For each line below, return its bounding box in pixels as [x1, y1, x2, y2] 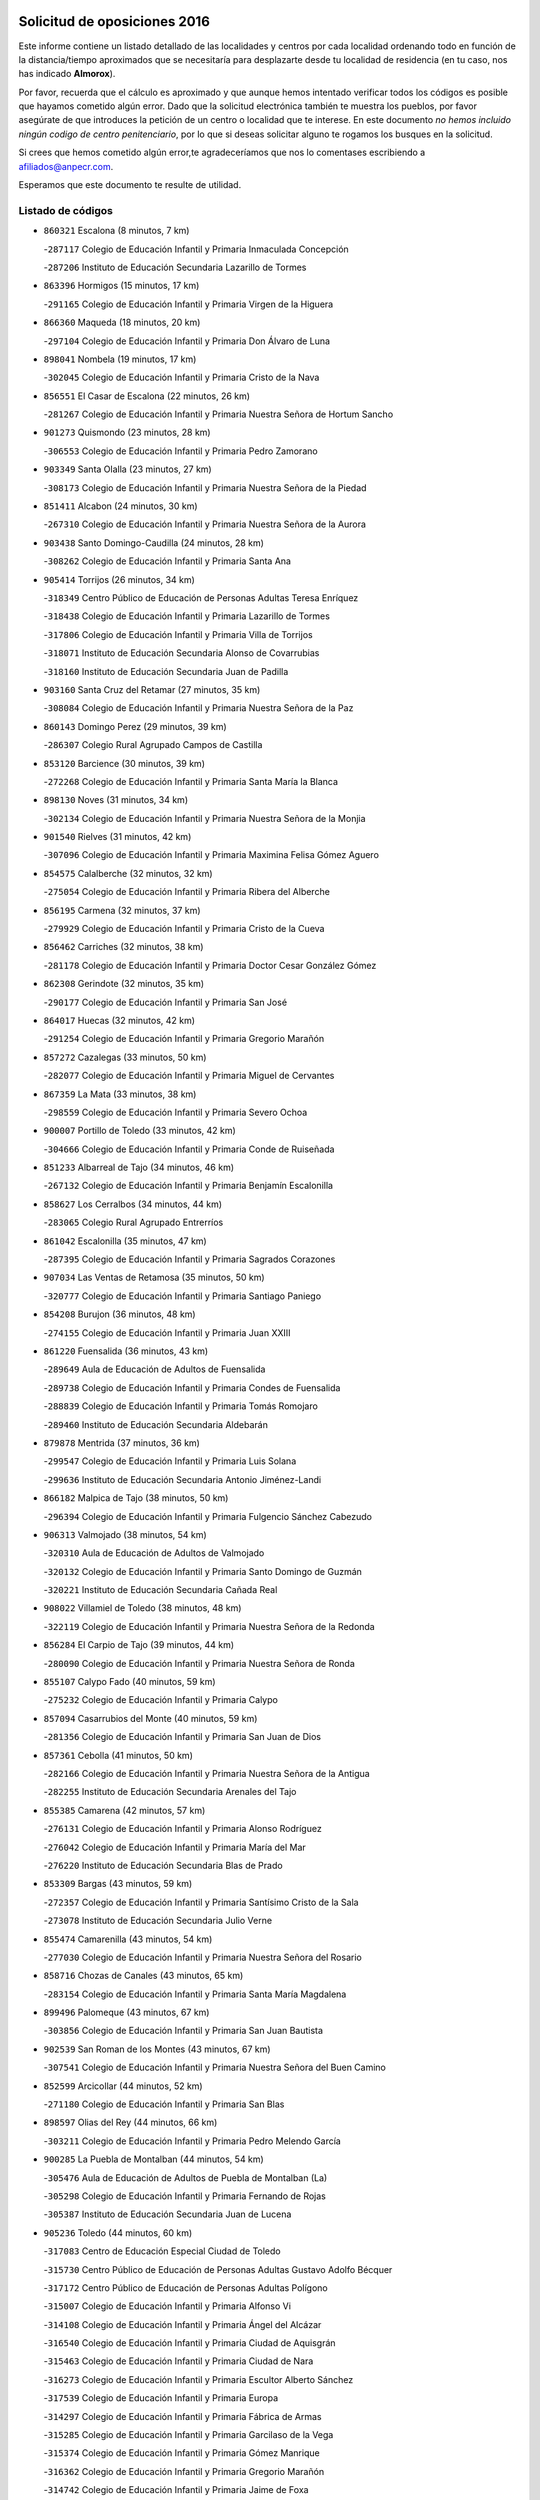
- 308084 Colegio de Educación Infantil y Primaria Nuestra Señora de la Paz [43, 702, 354, 714]
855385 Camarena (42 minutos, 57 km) [43, 1804, 206, 1816]
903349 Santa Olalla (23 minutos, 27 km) [43, 463, 212, 475]
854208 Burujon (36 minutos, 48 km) [43, 1308, 196, 1320]
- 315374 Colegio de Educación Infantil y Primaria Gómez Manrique [43, 2447, 320, 2459]
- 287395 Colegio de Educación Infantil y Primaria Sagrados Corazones [43, 1253, 336, 1265]
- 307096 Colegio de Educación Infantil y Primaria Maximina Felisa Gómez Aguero [43, 849, 380, 861]
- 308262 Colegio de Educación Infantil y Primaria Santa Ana [43, 555, 292, 567]
